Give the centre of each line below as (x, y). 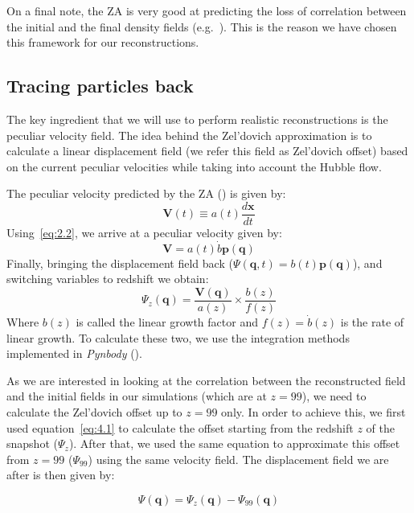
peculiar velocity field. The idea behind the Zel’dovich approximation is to (189, 135)
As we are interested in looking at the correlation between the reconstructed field (206, 380)
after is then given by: (61, 475)
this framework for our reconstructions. (103, 42)
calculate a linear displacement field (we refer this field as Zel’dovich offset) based (207, 151)
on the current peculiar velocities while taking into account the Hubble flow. (194, 166)
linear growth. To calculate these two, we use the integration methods (178, 337)
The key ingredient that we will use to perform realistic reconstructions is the (197, 119)
